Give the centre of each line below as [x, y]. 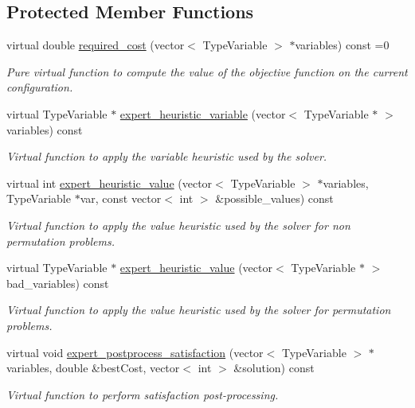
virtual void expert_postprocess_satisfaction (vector [135, 352]
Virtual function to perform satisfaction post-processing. [143, 394]
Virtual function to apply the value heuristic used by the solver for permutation [199, 310]
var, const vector [121, 198]
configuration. [40, 87]
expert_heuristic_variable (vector [203, 113]
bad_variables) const [58, 283]
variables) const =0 [342, 45]
